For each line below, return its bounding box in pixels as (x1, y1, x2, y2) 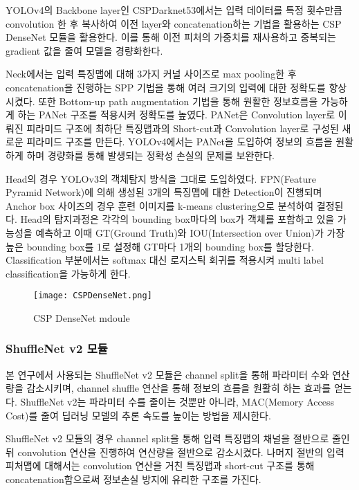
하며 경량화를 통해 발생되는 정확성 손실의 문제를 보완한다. (26, 147, 275, 162)
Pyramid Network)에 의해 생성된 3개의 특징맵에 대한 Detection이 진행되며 (6, 185, 322, 199)
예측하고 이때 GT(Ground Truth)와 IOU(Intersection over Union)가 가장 (35, 225, 345, 239)
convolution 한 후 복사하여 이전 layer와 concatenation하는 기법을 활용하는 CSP (6, 16, 342, 30)
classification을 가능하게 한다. (6, 266, 131, 280)
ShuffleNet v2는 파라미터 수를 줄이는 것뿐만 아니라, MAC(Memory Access (20, 394, 334, 408)
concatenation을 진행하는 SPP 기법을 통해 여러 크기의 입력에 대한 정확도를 (6, 80, 326, 94)
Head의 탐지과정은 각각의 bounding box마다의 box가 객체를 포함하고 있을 (20, 212, 335, 226)
